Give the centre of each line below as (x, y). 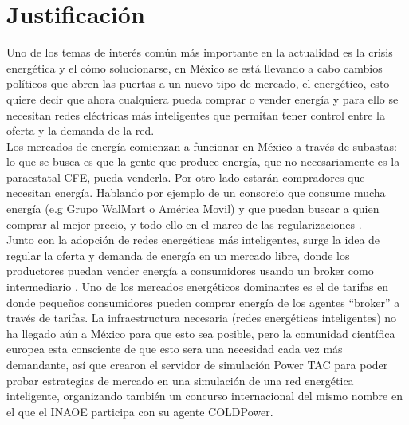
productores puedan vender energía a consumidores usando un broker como (190, 271)
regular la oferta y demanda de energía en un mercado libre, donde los (178, 255)
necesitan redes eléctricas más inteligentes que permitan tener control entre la (196, 114)
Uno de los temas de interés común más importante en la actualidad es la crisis (200, 52)
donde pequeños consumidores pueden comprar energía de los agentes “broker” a (203, 302)
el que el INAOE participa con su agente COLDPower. (140, 411)
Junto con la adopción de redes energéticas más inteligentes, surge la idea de (193, 240)
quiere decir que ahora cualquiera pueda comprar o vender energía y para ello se (203, 98)
